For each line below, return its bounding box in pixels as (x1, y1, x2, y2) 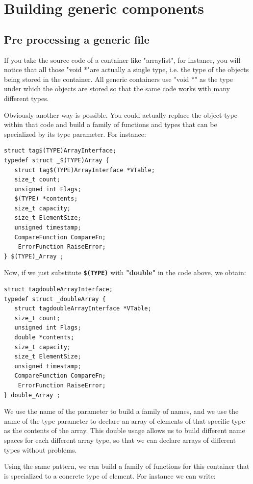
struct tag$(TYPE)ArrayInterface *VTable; (14, 166, 155, 174)
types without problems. (4, 444, 77, 455)
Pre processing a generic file (4, 31, 150, 47)
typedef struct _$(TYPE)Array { (4, 156, 109, 164)
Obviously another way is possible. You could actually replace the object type (4, 109, 238, 120)
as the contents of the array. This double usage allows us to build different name (4, 425, 245, 435)
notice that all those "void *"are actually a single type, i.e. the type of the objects (4, 64, 249, 75)
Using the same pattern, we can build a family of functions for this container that (4, 461, 250, 471)
